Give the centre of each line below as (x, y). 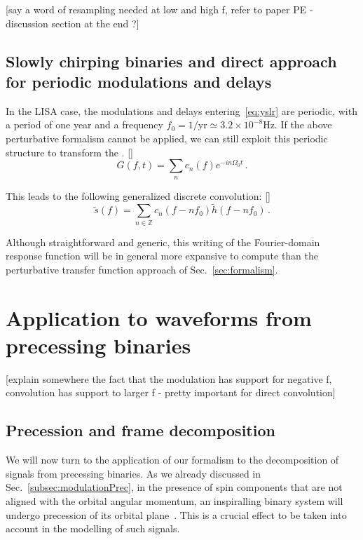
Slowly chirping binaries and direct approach (171, 61)
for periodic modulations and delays (139, 81)
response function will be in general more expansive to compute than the (162, 256)
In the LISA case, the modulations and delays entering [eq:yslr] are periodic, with (181, 110)
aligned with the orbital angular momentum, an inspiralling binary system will (174, 501)
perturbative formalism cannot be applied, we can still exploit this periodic (167, 138)
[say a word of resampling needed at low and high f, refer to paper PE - (159, 9)
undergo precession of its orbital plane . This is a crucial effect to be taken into (176, 514)
